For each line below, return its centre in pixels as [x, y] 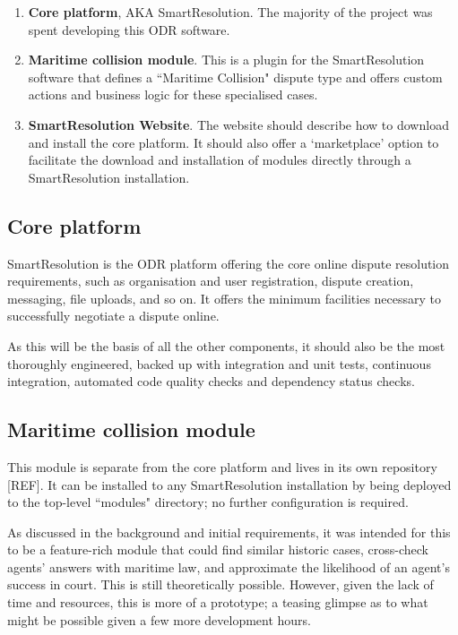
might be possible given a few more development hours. [160, 619]
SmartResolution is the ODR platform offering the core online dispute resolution [229, 263]
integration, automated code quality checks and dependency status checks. [211, 381]
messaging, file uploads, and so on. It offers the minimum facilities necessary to [225, 298]
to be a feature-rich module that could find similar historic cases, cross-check [218, 549]
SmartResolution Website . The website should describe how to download [238, 124]
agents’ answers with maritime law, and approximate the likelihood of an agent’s [229, 566]
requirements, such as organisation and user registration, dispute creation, [211, 281]
